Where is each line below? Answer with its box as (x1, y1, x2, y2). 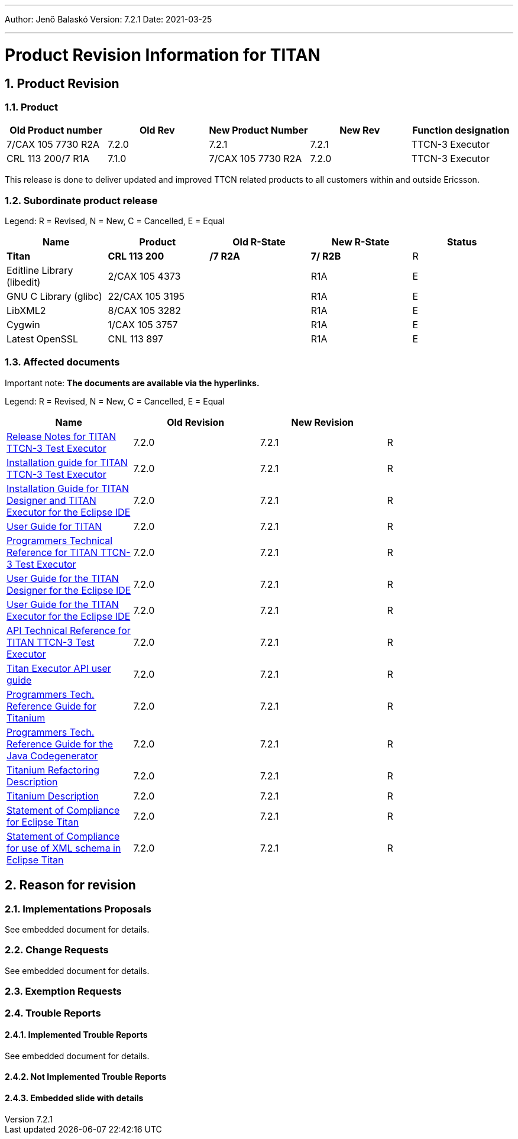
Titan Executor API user (7, 662, 111, 674)
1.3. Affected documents (5, 356, 120, 368)
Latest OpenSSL (7, 333, 79, 345)
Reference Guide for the (7, 737, 114, 750)
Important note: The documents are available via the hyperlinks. (5, 377, 260, 388)
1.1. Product (5, 101, 58, 113)
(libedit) (7, 276, 41, 289)
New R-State (331, 236, 390, 248)
